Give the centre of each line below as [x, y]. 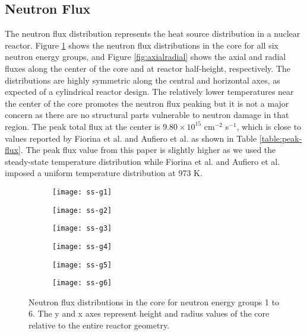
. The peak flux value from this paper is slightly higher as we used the [148, 150]
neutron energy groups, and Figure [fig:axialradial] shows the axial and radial [145, 57]
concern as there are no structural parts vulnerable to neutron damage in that [147, 115]
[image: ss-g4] [82, 246]
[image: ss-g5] [82, 265]
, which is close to [269, 126]
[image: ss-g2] [82, 210]
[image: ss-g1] [82, 192]
